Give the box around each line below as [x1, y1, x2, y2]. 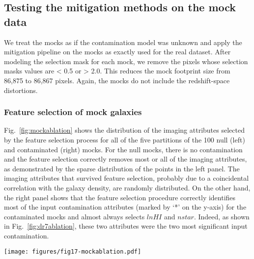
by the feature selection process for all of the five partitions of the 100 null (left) [4, 134, 245, 144]
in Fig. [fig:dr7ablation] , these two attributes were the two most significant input [4, 221, 248, 231]
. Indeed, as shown [194, 211, 250, 221]
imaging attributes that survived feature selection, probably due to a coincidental [4, 173, 249, 183]
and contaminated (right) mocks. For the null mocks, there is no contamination [4, 144, 243, 154]
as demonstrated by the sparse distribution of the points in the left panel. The [4, 163, 240, 173]
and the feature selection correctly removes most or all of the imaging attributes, [4, 154, 247, 164]
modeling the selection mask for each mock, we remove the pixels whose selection [4, 56, 248, 66]
